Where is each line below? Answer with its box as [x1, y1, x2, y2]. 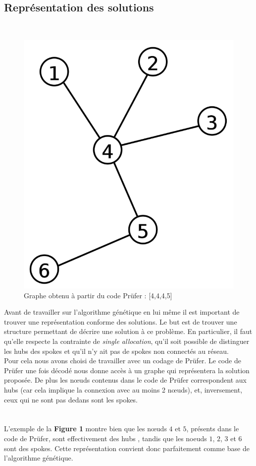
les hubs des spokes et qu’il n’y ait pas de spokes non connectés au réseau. [4, 345, 229, 356]
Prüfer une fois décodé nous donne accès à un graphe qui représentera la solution [4, 365, 250, 375]
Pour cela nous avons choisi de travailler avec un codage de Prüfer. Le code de [4, 355, 241, 366]
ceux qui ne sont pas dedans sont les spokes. [4, 394, 138, 404]
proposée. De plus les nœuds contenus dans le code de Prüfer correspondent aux [4, 375, 247, 385]
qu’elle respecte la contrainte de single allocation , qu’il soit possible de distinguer [4, 336, 250, 346]
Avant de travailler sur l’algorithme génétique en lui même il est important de [4, 307, 240, 317]
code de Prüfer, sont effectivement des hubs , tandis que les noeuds [4, 433, 207, 443]
